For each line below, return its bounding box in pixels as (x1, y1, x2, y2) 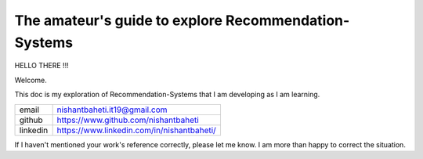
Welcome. (14, 75, 47, 85)
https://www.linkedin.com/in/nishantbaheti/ (56, 125, 217, 136)
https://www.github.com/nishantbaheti (56, 114, 199, 125)
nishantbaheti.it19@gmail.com (56, 104, 168, 115)
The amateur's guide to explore (14, 12, 223, 29)
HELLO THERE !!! (14, 61, 70, 70)
